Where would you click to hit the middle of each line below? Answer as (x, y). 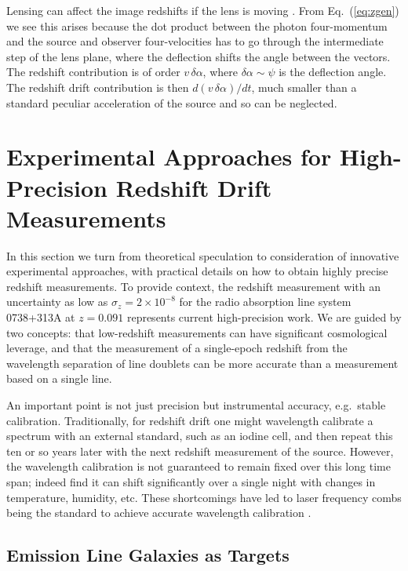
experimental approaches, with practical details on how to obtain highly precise (197, 271)
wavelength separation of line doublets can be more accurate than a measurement (202, 363)
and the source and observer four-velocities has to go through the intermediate (195, 41)
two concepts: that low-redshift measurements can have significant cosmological (197, 332)
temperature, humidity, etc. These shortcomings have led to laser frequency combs (204, 497)
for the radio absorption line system (265, 302)
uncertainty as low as (57, 302)
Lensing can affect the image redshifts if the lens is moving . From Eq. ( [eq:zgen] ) (203, 10)
